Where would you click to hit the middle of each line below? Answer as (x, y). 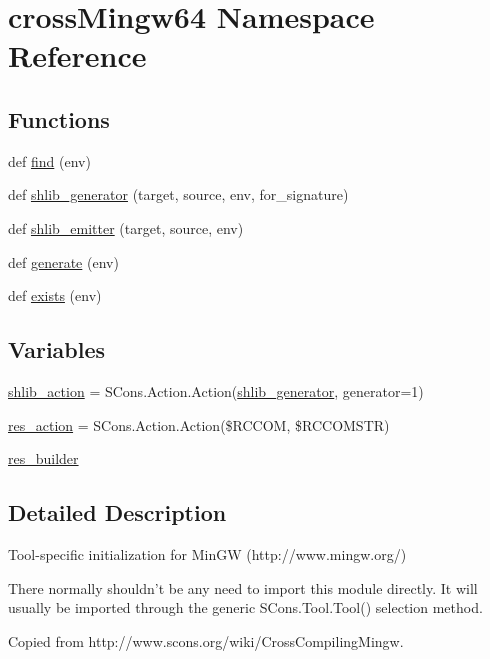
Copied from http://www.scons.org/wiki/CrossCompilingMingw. (206, 640)
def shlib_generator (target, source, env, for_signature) (178, 194)
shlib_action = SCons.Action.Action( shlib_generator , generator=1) (216, 390)
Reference (77, 55)
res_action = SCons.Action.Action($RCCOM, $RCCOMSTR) (199, 424)
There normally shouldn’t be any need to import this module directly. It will (243, 587)
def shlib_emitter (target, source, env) (126, 227)
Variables (57, 349)
